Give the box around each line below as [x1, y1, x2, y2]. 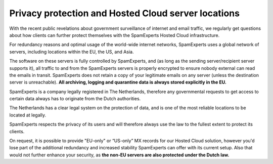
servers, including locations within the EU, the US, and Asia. [9, 49, 134, 55]
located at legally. [9, 112, 47, 118]
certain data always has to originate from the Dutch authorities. [9, 96, 141, 102]
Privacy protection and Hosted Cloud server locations [9, 8, 240, 19]
